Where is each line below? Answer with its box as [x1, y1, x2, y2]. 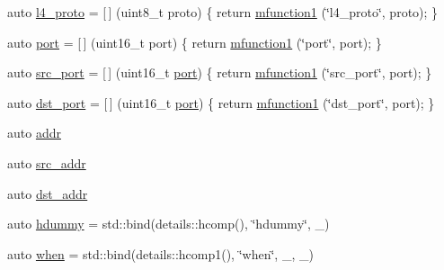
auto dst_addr [7, 184, 88, 202]
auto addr [7, 123, 61, 142]
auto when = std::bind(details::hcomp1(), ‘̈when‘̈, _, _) [7, 244, 314, 263]
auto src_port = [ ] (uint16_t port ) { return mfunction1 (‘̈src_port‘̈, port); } [7, 63, 432, 82]
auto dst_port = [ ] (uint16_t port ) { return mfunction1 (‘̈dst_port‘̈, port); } [7, 93, 435, 112]
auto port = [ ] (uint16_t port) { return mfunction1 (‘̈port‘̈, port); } [7, 32, 382, 51]
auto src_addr [7, 153, 86, 172]
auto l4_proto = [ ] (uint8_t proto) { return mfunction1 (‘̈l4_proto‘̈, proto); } [7, 3, 439, 21]
